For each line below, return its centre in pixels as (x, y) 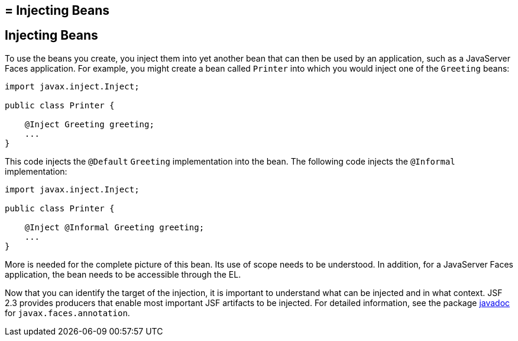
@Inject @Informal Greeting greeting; (114, 227)
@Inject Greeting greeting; (89, 124)
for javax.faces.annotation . (67, 313)
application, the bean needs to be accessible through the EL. (123, 274)
